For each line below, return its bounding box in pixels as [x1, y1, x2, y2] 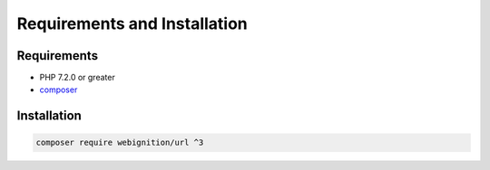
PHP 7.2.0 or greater [39, 72, 115, 83]
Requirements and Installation [16, 14, 249, 33]
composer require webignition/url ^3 [35, 137, 204, 148]
